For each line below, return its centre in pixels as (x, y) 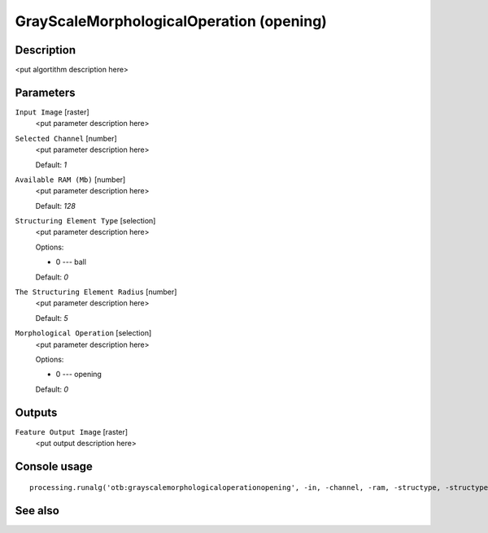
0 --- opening (78, 375)
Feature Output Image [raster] (72, 431)
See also (37, 511)
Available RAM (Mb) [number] (70, 180)
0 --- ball (71, 262)
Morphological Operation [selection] (83, 333)
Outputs (36, 412)
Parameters (45, 92)
